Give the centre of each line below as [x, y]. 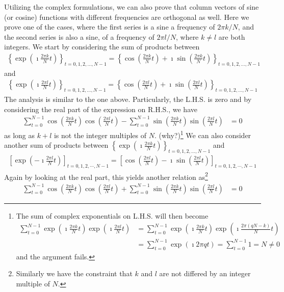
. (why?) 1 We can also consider [203, 134]
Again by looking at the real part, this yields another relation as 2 [106, 176]
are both [232, 36]
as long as [20, 135]
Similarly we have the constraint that [74, 273]
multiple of [33, 283]
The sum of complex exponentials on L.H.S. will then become [112, 215]
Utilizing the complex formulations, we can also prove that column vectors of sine [132, 7]
